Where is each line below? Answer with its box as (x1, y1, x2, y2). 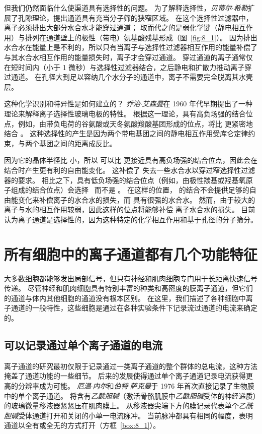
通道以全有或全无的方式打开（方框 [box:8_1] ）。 (4, 420, 160, 430)
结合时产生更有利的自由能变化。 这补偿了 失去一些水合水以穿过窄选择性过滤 (4, 164, 255, 175)
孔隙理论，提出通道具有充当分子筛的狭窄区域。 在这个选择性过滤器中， (18, 12, 253, 23)
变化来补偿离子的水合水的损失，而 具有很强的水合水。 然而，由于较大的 (18, 194, 255, 205)
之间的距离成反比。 (53, 138, 117, 148)
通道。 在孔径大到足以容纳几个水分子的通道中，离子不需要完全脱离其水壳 (11, 72, 253, 82)
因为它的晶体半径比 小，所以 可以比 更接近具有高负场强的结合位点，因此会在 (4, 155, 257, 165)
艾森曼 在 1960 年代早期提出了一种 (142, 98, 252, 109)
